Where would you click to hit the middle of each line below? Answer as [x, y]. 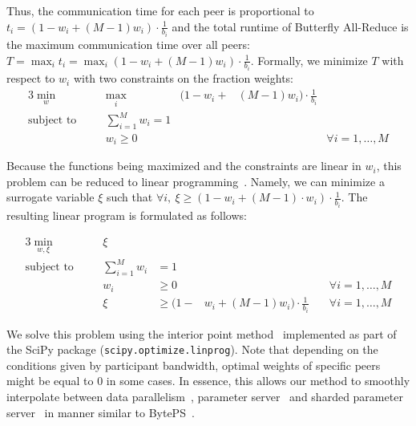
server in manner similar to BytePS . [101, 412]
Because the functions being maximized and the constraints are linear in [184, 166]
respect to [31, 78]
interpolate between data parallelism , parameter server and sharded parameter [205, 397]
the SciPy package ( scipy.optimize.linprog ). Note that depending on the [192, 349]
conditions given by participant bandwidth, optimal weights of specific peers [194, 365]
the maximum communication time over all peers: [128, 45]
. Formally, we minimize [309, 60]
